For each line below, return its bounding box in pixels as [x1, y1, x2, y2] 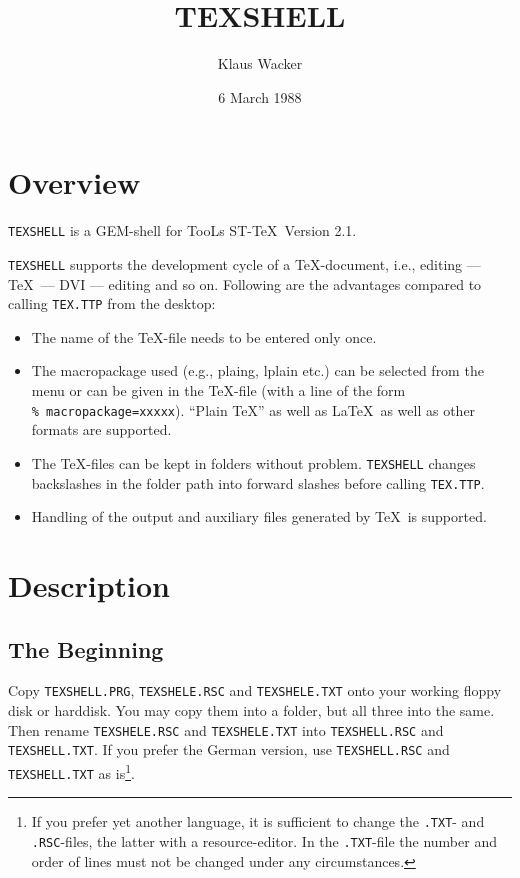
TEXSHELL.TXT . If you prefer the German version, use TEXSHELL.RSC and [8, 739, 450, 760]
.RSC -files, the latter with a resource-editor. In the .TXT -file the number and [31, 830, 497, 851]
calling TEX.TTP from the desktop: [8, 293, 216, 314]
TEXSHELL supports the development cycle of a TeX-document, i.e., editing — [8, 253, 481, 274]
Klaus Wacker [217, 53, 303, 74]
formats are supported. [31, 419, 172, 440]
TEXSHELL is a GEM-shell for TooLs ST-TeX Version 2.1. [8, 220, 357, 241]
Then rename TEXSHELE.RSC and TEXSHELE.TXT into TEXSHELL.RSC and [8, 719, 444, 740]
